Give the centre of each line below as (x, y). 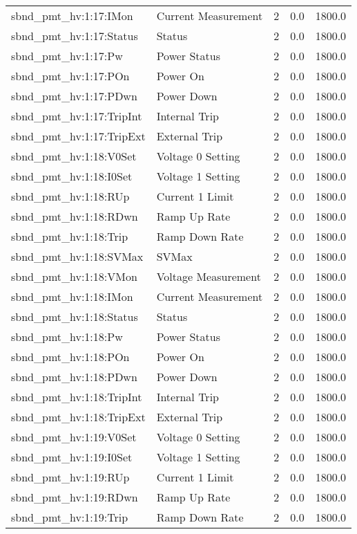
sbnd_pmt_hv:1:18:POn (70, 357)
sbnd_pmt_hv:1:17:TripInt (77, 116)
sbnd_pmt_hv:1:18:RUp (70, 196)
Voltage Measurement (209, 276)
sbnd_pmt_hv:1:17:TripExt (78, 136)
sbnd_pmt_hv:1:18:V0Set (74, 156)
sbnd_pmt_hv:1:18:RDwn (75, 216)
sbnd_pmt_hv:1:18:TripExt (78, 417)
